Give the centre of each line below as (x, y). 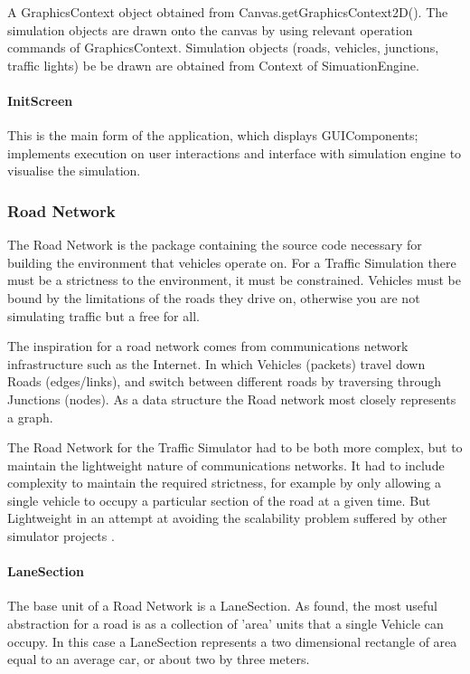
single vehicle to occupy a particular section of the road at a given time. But (219, 500)
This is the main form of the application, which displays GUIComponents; (213, 135)
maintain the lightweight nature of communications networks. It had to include (226, 465)
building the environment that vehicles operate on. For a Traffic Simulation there (232, 262)
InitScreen (40, 100)
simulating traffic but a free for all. (103, 315)
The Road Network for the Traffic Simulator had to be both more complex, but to (235, 447)
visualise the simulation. (74, 171)
